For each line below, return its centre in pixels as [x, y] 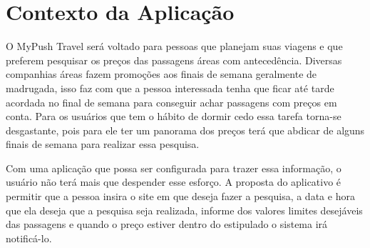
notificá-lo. [29, 238]
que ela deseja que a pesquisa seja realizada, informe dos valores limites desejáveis [184, 210]
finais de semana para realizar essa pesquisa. [103, 144]
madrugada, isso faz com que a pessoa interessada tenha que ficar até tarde [170, 88]
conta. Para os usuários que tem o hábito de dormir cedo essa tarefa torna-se [174, 116]
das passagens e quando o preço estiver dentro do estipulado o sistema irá [167, 224]
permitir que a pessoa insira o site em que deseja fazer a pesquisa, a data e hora [180, 196]
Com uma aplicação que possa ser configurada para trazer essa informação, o [174, 168]
